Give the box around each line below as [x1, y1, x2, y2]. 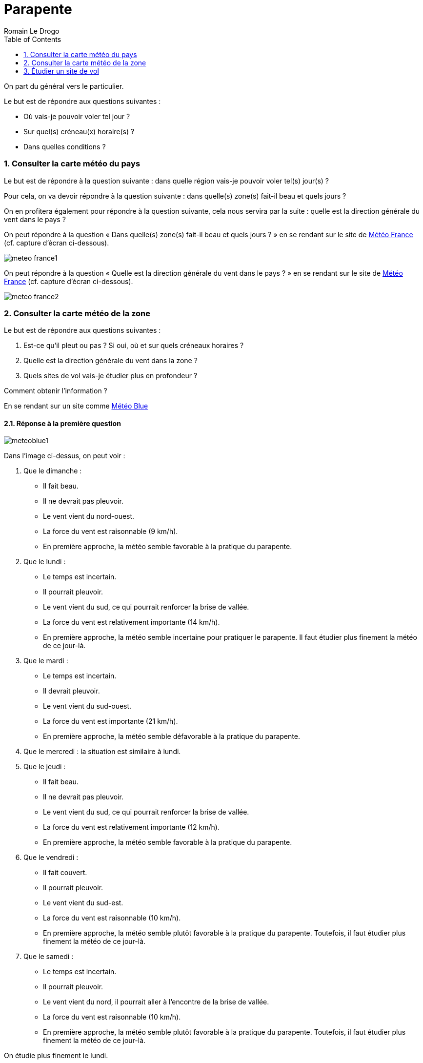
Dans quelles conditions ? [23, 142, 106, 151]
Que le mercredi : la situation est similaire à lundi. [23, 747, 181, 756]
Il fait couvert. [43, 868, 87, 877]
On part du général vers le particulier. [4, 82, 124, 90]
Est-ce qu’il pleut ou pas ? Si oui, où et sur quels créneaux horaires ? [23, 341, 244, 350]
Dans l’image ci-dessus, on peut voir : [4, 451, 125, 460]
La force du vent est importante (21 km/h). [43, 717, 178, 726]
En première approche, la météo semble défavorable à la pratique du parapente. [43, 732, 300, 741]
